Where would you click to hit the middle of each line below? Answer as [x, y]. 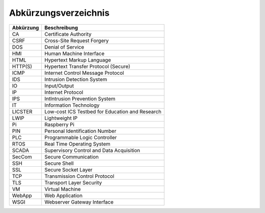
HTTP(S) [22, 66]
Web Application [64, 195]
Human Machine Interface [75, 53]
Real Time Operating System [77, 144]
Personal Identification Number [80, 131]
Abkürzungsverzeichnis [59, 13]
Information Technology [72, 105]
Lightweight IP [61, 118]
